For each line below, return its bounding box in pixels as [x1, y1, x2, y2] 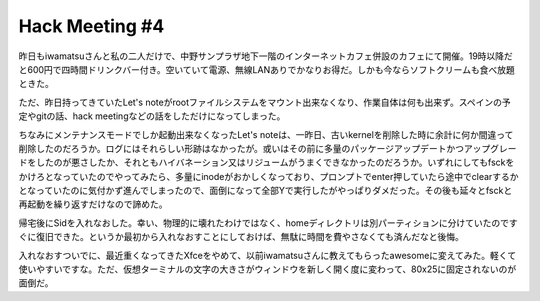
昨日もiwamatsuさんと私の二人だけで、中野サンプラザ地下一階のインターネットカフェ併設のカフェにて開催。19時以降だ [18, 50, 514, 62]
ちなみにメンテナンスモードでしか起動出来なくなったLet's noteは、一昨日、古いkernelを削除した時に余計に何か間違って [18, 128, 514, 140]
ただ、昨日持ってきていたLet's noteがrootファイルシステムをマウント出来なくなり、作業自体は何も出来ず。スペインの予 [18, 96, 511, 108]
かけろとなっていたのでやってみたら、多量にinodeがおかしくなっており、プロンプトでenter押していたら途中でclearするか [18, 170, 519, 182]
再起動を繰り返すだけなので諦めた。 [18, 198, 168, 210]
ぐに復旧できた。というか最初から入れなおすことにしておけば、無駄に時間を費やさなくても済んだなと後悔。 [18, 231, 465, 243]
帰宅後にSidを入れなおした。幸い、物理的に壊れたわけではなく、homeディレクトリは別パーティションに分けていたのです [18, 216, 519, 229]
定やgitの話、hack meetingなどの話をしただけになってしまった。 [18, 110, 286, 122]
